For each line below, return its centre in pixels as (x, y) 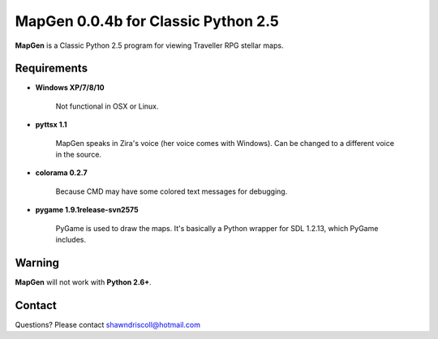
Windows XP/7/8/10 (70, 88)
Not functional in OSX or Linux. (107, 106)
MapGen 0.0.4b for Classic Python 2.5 (147, 21)
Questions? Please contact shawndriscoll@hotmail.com (107, 324)
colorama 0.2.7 (62, 173)
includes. (71, 239)
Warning (37, 262)
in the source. (78, 155)
